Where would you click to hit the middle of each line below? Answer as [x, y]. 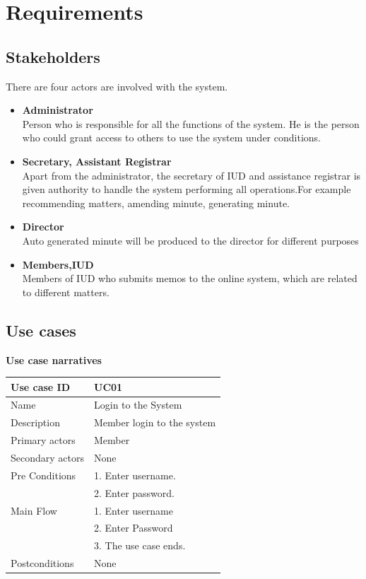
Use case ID [41, 386]
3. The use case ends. [140, 545]
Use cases [41, 330]
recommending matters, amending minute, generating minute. [156, 203]
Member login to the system [155, 422]
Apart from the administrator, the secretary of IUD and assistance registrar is [191, 175]
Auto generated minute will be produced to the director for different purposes [190, 240]
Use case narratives [54, 359]
